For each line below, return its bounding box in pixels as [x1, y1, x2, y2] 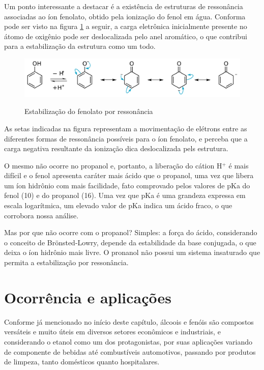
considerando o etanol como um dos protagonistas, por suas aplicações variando [4, 336, 252, 347]
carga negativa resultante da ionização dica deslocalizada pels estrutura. [4, 143, 228, 154]
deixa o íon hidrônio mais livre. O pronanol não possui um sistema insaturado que [4, 247, 260, 258]
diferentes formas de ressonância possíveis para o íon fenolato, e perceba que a [4, 133, 248, 144]
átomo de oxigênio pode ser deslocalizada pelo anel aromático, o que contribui [4, 31, 247, 41]
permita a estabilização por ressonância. [4, 257, 129, 268]
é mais [228, 160, 249, 170]
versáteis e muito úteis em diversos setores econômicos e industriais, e [4, 326, 221, 337]
